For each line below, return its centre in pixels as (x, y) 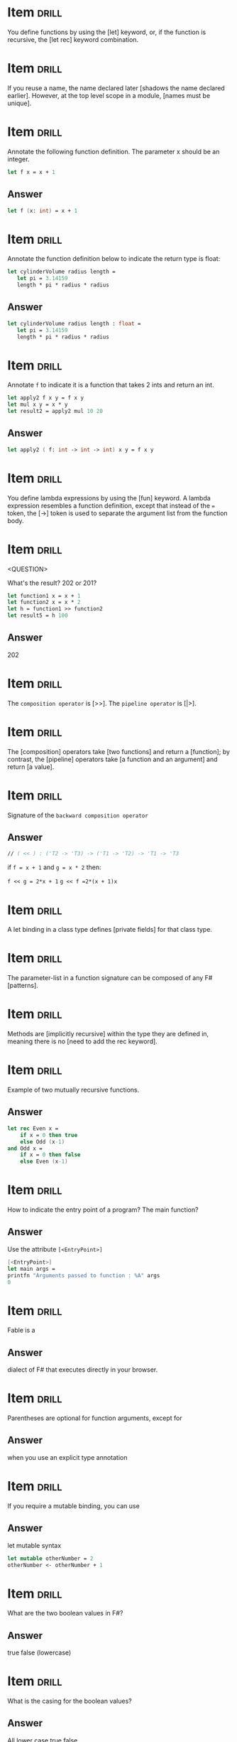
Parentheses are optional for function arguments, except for (95, 1418)
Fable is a (21, 1330)
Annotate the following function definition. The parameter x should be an (114, 151)
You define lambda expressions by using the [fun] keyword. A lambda (109, 498)
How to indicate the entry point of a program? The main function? (103, 1210)
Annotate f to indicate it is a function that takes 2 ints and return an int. (111, 385)
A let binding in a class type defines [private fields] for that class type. (110, 930)
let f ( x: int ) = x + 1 (43, 210)
